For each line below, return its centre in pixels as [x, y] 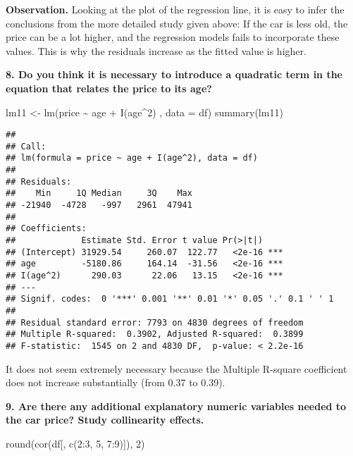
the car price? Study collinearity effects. [105, 420]
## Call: [26, 146]
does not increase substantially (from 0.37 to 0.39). [116, 382]
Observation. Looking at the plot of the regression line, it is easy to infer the [175, 9]
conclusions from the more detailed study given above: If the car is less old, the [177, 23]
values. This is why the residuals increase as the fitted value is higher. [156, 50]
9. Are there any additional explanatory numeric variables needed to [176, 406]
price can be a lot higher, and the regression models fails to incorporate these [173, 37]
